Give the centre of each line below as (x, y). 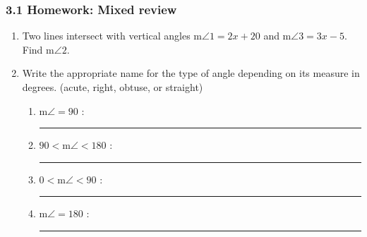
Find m (38, 49)
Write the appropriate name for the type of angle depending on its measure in (191, 73)
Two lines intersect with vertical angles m (112, 36)
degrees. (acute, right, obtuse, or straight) (113, 87)
